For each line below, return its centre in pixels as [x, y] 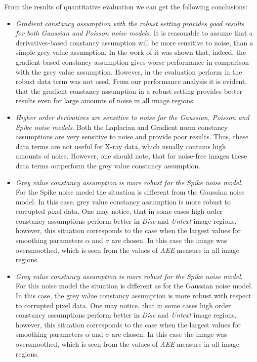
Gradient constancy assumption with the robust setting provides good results [130, 23]
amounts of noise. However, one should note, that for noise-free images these [131, 156]
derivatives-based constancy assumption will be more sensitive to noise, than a [134, 42]
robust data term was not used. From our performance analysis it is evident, [131, 81]
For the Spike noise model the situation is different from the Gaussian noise [130, 192]
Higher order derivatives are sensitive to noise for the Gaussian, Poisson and [132, 117]
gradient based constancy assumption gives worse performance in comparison [132, 61]
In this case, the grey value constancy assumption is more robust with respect [133, 296]
